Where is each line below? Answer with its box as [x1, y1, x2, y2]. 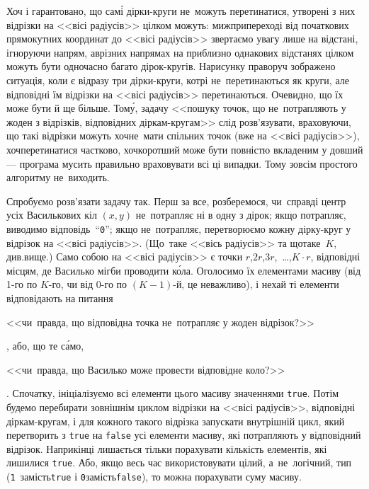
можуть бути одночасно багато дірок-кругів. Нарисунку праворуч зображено [6, 59, 336, 74]
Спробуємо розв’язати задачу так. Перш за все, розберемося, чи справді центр [6, 193, 346, 208]
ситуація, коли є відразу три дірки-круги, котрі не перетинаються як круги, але [6, 72, 349, 87]
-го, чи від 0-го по [48, 277, 127, 292]
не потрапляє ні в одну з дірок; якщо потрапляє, [135, 207, 346, 222]
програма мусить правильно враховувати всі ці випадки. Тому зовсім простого [19, 156, 358, 171]
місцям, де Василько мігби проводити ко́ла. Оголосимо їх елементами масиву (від [6, 263, 361, 277]
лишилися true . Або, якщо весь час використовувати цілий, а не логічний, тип [6, 455, 352, 470]
